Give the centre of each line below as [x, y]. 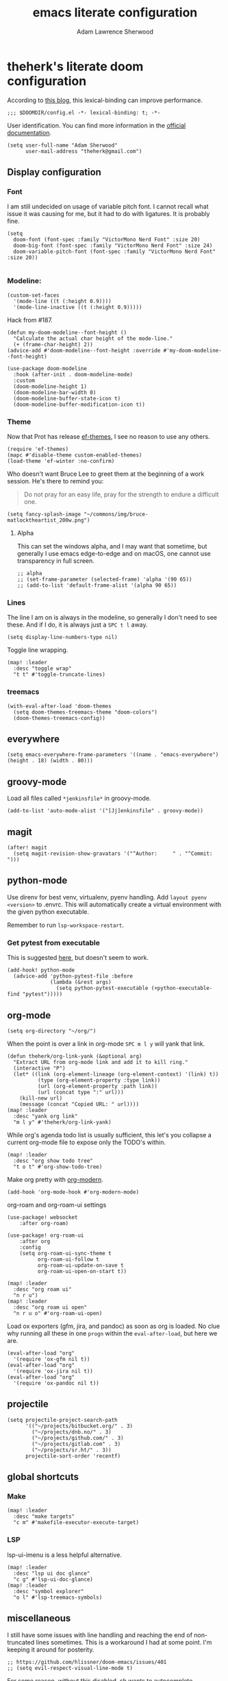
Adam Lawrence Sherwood [115, 32]
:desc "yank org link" [46, 1116]
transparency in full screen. [55, 561]
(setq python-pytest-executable [102, 989]
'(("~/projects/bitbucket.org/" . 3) [79, 1426]
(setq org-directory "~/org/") [52, 1031]
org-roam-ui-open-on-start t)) [82, 1271]
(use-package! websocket [42, 1217]
